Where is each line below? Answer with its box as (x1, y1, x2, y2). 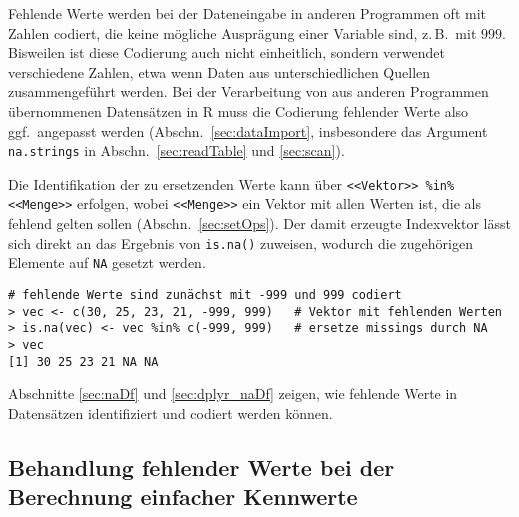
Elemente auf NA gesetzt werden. (8, 252, 206, 273)
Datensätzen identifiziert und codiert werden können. (8, 402, 333, 423)
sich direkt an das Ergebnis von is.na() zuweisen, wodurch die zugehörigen (8, 232, 473, 253)
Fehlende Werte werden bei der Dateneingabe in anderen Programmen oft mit (8, 3, 487, 23)
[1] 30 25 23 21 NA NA (8, 354, 159, 369)
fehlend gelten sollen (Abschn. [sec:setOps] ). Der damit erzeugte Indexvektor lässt (8, 213, 511, 234)
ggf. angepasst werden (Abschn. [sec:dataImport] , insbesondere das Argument (8, 120, 488, 141)
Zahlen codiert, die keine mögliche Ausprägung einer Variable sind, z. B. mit (8, 22, 477, 43)
